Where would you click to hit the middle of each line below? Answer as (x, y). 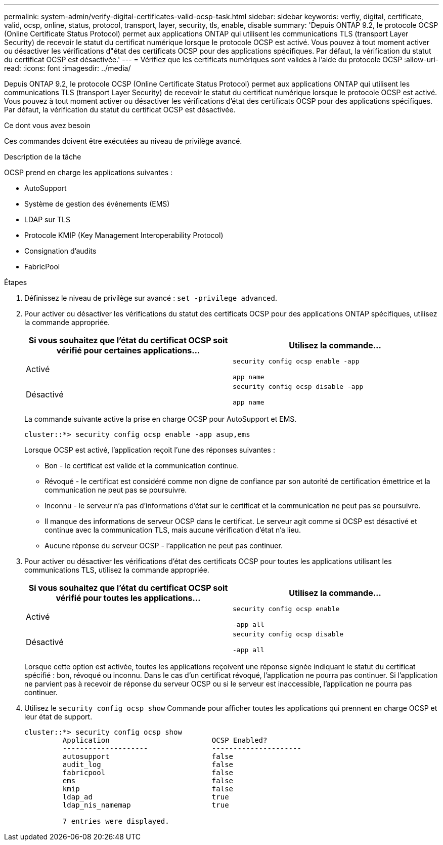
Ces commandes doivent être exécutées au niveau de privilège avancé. (123, 141)
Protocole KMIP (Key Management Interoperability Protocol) (124, 235)
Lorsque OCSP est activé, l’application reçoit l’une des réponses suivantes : (150, 450)
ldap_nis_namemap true (146, 805)
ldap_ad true (146, 797)
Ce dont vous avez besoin (47, 125)
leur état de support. (58, 717)
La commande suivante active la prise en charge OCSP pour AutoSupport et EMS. (161, 419)
